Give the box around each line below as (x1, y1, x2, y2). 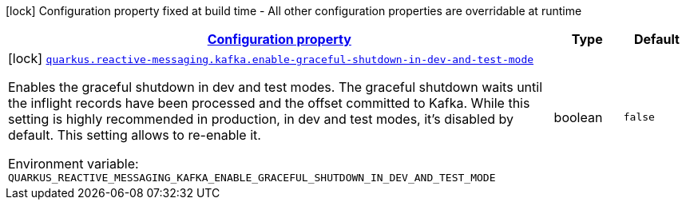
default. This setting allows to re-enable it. (8, 127, 261, 143)
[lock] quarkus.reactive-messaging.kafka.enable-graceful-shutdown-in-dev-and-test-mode (8, 50, 534, 66)
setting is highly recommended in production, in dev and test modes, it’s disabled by (8, 111, 514, 127)
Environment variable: (8, 156, 139, 172)
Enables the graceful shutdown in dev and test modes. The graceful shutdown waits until (8, 79, 543, 95)
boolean (553, 109, 603, 125)
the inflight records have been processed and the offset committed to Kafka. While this (8, 95, 530, 111)
